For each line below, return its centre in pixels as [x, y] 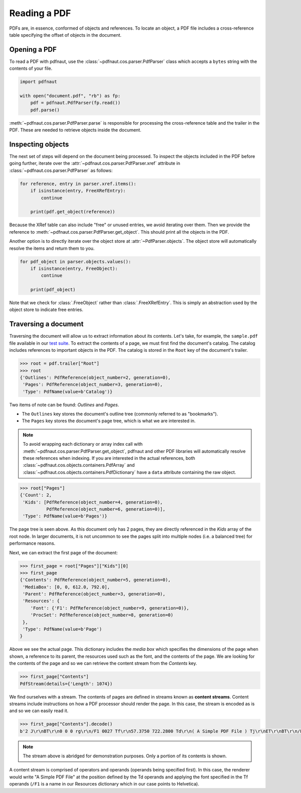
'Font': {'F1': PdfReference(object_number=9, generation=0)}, [110, 608]
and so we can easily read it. [39, 711]
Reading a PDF [40, 13]
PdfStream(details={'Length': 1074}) [66, 684]
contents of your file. [31, 68]
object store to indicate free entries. [46, 310]
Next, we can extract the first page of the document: [63, 552]
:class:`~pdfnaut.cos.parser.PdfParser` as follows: [61, 170]
